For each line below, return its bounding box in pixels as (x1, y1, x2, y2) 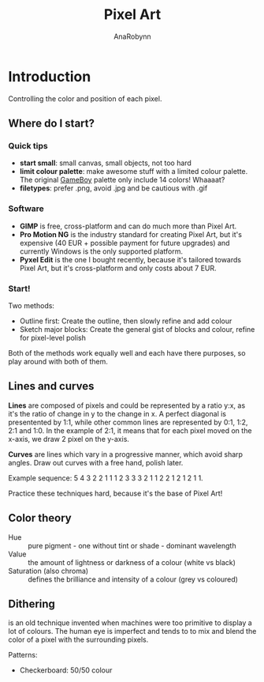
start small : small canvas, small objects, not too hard (19, 158, 191, 168)
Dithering (8, 597, 55, 610)
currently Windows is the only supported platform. (19, 247, 184, 256)
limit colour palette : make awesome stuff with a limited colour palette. (19, 167, 248, 176)
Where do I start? (8, 117, 95, 130)
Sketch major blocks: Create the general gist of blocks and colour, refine (19, 324, 255, 333)
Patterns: (8, 650, 38, 660)
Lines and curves (8, 379, 95, 393)
